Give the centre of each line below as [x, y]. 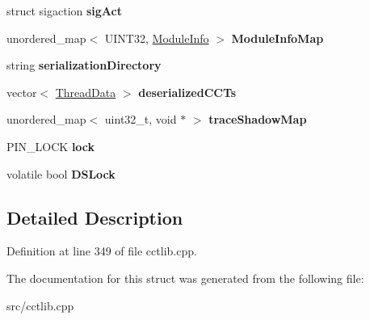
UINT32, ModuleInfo [157, 38]
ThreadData [86, 92]
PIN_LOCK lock [51, 146]
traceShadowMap [258, 119]
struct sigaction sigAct [64, 11]
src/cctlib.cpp [40, 305]
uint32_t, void [141, 119]
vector [22, 92]
